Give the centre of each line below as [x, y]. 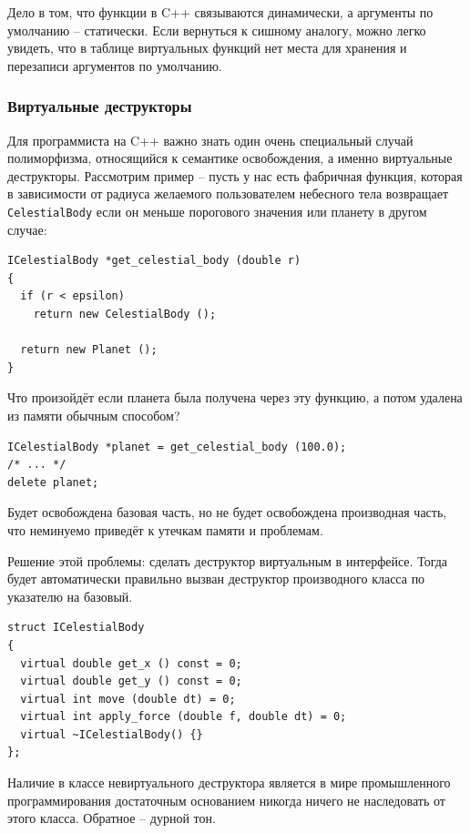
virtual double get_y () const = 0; [131, 681]
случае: [27, 229]
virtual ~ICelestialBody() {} [112, 734]
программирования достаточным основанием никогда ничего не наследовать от [226, 800]
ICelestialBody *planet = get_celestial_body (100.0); [177, 447]
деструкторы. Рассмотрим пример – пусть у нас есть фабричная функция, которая [235, 175]
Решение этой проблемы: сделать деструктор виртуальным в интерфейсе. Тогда [228, 560]
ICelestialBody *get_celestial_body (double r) [154, 261]
